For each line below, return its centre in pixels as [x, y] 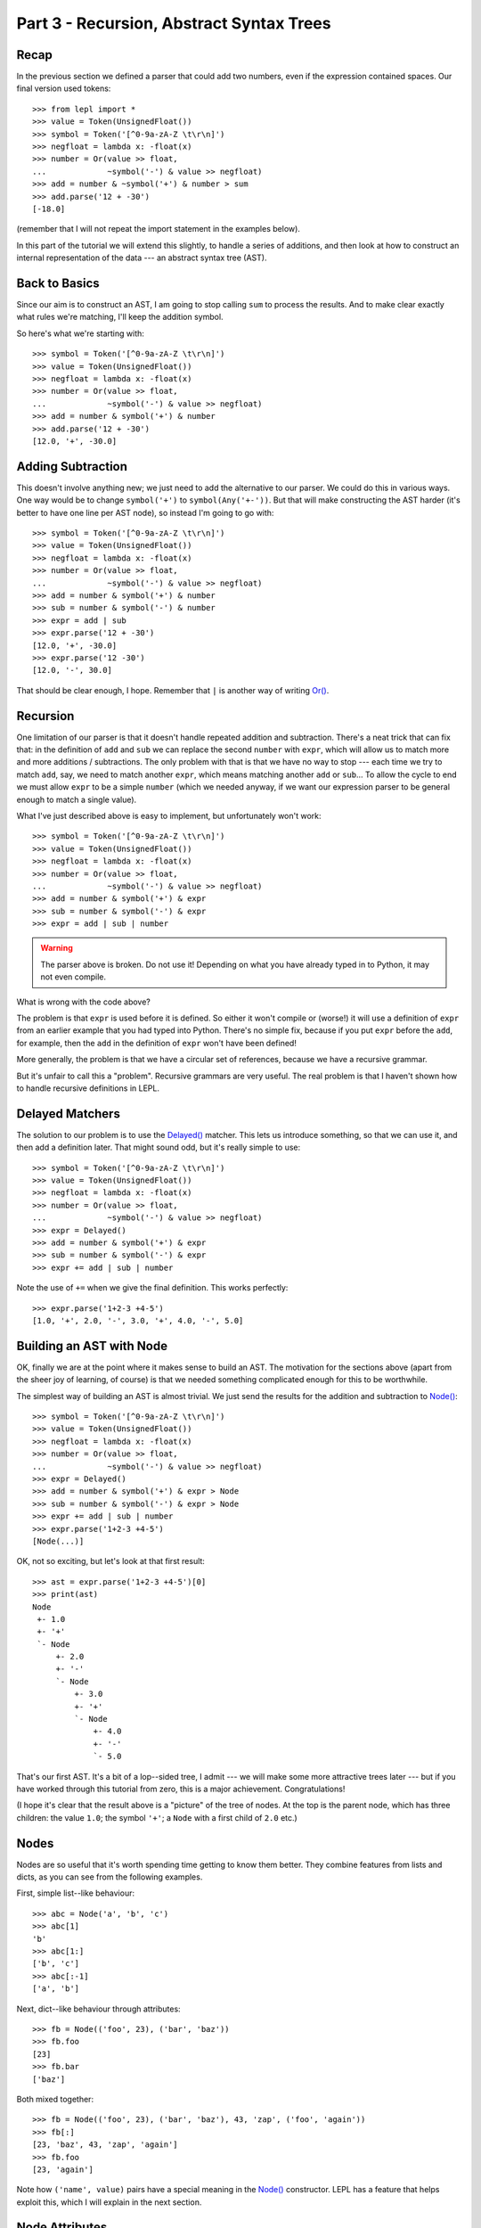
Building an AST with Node [92, 1346]
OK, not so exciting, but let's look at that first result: [110, 1561]
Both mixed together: [55, 2099]
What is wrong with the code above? [83, 1002]
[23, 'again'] [63, 2169]
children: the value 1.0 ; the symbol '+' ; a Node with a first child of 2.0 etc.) [157, 1817]
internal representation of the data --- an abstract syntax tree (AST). [142, 258]
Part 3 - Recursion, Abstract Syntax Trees [174, 23]
